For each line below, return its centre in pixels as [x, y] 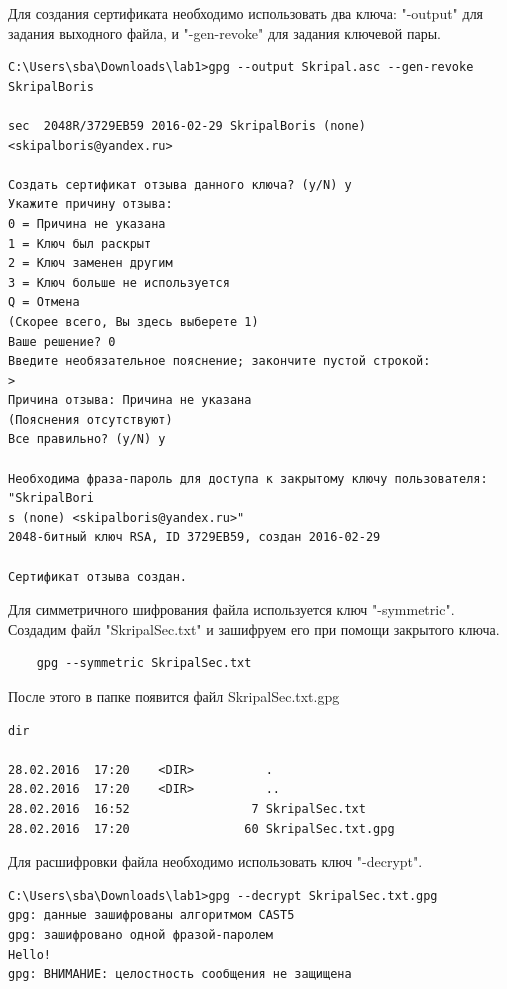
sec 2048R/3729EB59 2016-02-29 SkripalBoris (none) [187, 125]
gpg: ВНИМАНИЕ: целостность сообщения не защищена [180, 974]
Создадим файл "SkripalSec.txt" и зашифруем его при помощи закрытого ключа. [254, 628]
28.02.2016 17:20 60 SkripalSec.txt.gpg [201, 828]
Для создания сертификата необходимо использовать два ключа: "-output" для [246, 13]
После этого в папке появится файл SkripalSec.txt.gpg [174, 696]
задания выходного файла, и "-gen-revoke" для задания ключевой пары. [225, 32]
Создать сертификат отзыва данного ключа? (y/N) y [180, 184]
